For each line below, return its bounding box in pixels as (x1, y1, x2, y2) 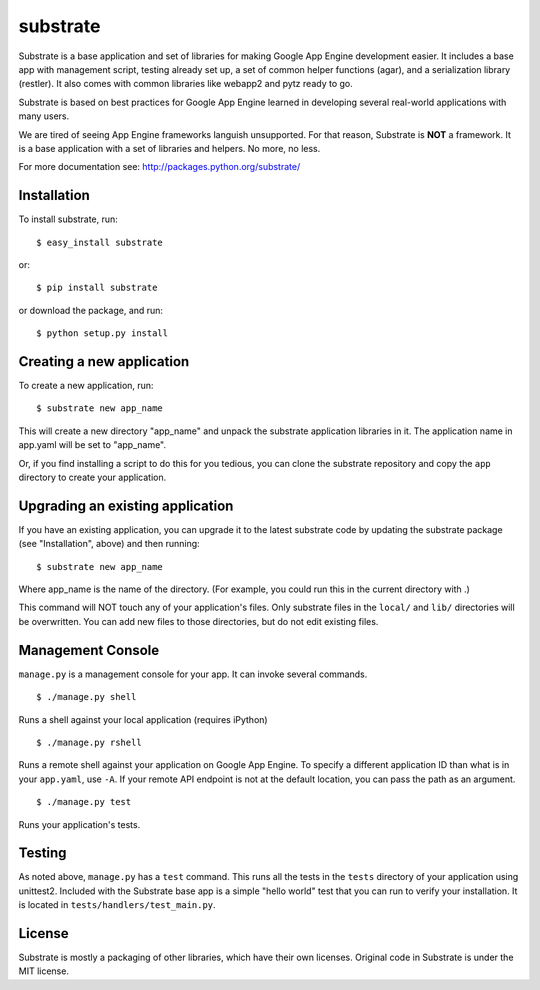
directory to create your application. (18, 471, 167, 483)
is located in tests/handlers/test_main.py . (18, 899, 216, 911)
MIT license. (18, 965, 70, 977)
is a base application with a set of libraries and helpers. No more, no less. (18, 142, 321, 154)
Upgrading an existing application (18, 497, 234, 514)
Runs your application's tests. (18, 818, 141, 830)
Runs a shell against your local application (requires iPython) (18, 713, 269, 725)
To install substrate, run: (18, 213, 119, 225)
